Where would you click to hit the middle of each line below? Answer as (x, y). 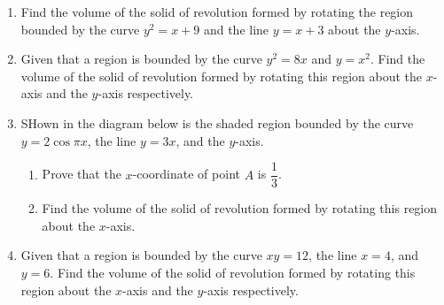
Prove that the (82, 174)
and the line (236, 29)
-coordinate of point (186, 174)
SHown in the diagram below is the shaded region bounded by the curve (217, 122)
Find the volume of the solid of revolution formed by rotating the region (217, 11)
